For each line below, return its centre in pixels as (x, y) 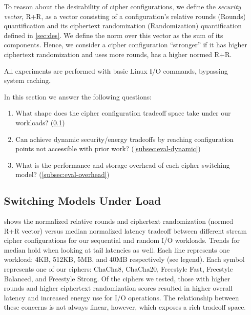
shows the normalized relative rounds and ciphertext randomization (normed (119, 221)
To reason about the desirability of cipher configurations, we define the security (123, 6)
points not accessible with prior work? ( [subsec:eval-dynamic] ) (108, 148)
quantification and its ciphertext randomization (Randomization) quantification (123, 26)
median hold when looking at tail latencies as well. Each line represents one (117, 249)
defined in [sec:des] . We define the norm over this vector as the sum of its (114, 35)
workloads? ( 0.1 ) (40, 122)
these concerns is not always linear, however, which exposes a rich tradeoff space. (125, 307)
